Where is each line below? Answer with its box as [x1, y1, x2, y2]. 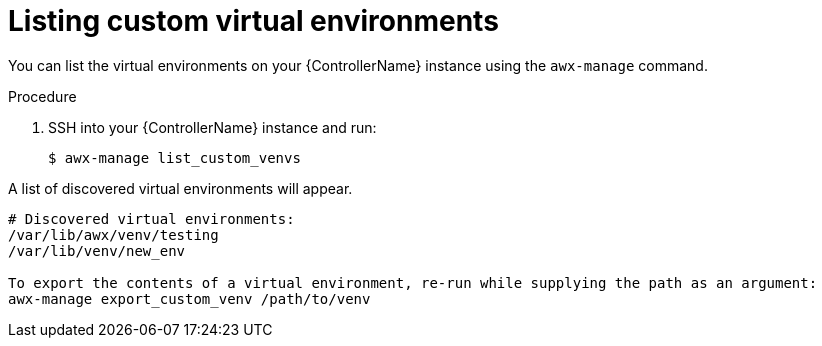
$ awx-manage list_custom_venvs [48, 149, 301, 166]
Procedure [8, 87, 77, 105]
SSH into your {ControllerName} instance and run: [48, 118, 377, 136]
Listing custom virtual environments [8, 4, 499, 38]
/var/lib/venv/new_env [8, 242, 186, 259]
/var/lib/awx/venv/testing [8, 226, 219, 243]
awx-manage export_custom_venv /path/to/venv [8, 290, 371, 307]
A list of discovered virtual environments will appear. [8, 179, 353, 197]
